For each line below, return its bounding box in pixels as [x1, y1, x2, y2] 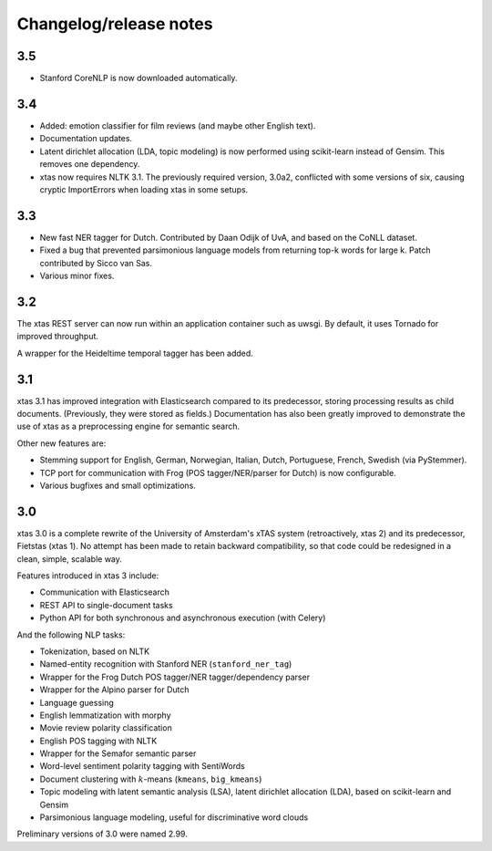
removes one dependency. [39, 159, 140, 170]
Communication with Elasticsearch [39, 586, 170, 597]
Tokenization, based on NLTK [39, 646, 150, 657]
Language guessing [39, 697, 114, 708]
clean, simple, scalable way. [16, 553, 123, 565]
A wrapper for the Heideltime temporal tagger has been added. [16, 348, 254, 358]
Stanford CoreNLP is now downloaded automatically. [39, 73, 238, 84]
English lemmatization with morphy [39, 710, 172, 721]
